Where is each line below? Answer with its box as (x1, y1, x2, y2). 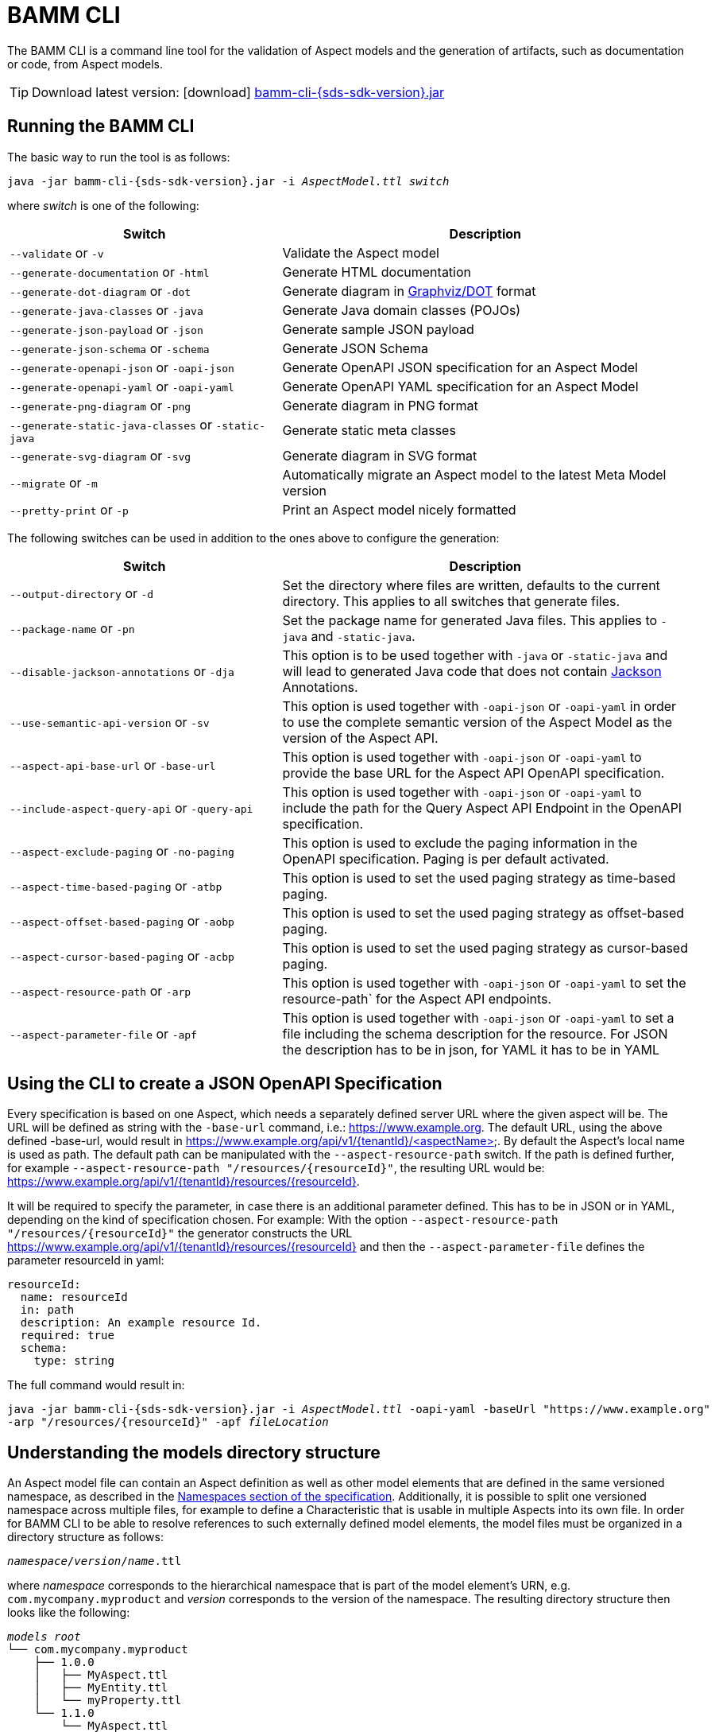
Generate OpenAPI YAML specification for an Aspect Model (282, 378, 639, 394)
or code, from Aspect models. (7, 56, 164, 71)
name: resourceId (20, 1291, 128, 1304)
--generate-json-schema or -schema (10, 340, 210, 356)
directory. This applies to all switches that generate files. (282, 592, 620, 609)
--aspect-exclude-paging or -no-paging (10, 842, 234, 859)
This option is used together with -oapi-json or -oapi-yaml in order (282, 697, 677, 714)
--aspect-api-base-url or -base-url (10, 756, 216, 773)
